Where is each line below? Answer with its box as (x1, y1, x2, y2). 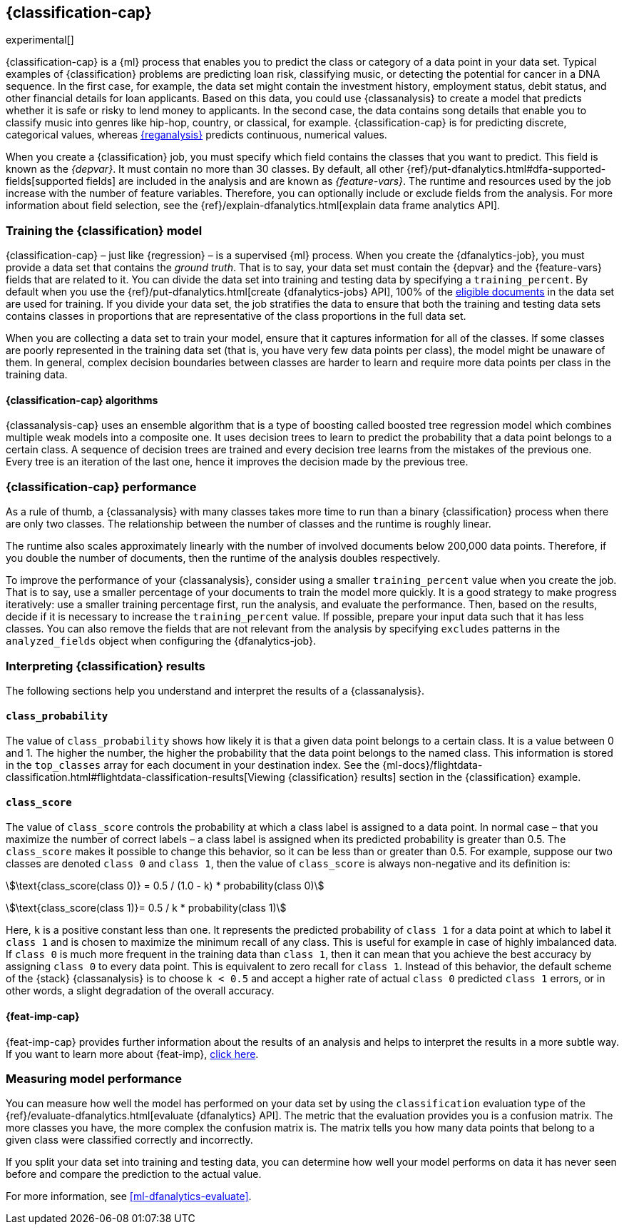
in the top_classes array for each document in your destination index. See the (6, 759, 380, 772)
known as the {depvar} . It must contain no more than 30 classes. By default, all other (6, 163, 404, 176)
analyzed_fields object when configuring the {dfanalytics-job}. (6, 635, 317, 647)
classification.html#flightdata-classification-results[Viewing (6, 771, 285, 784)
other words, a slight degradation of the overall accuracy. (6, 984, 275, 997)
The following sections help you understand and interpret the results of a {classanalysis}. (6, 684, 424, 697)
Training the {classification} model (6, 223, 203, 238)
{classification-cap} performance (6, 479, 197, 494)
